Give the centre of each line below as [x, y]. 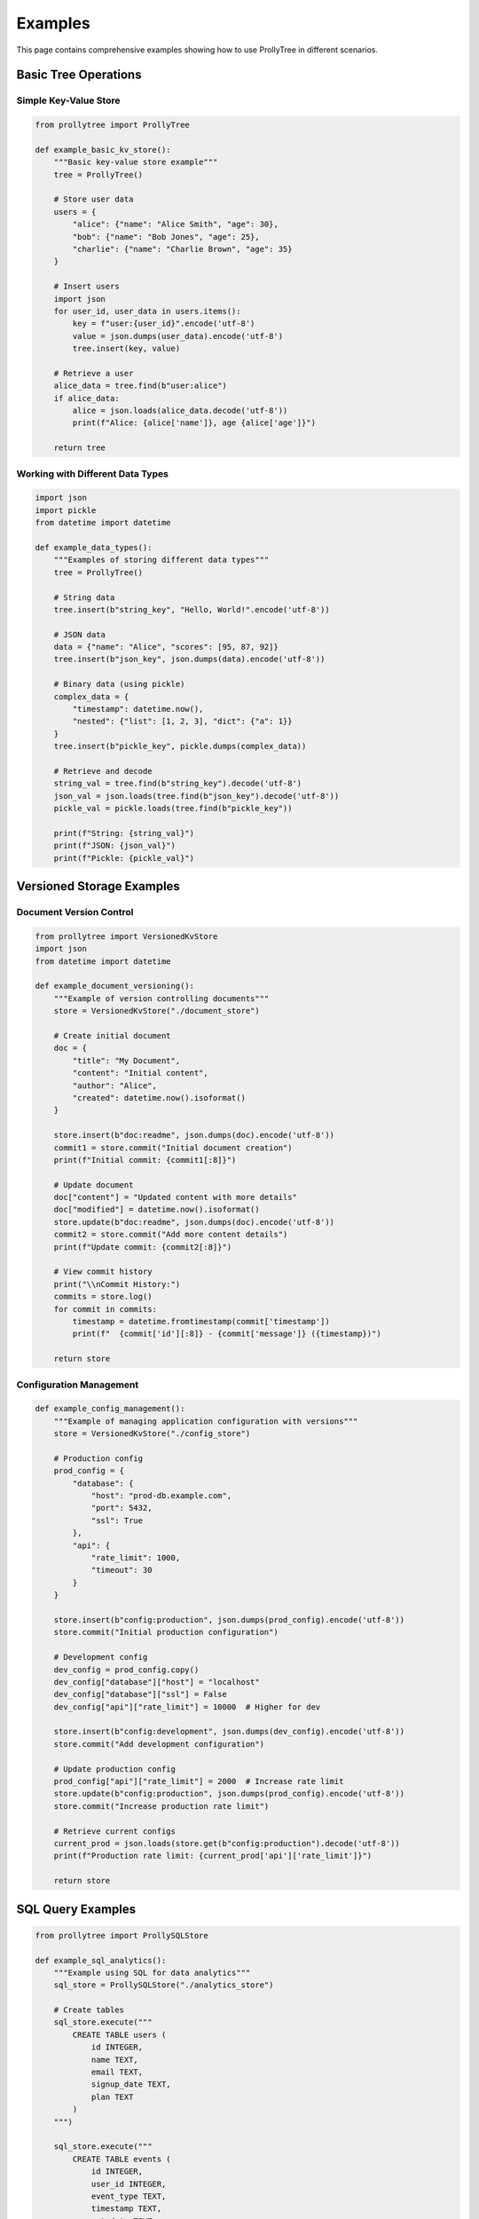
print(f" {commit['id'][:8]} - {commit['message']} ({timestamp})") [227, 1334]
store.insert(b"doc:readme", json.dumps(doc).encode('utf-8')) [194, 1135]
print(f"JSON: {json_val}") [115, 846]
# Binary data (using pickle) [119, 684]
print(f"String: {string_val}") [124, 833]
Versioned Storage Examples [98, 886]
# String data [84, 597]
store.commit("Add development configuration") [159, 1744]
